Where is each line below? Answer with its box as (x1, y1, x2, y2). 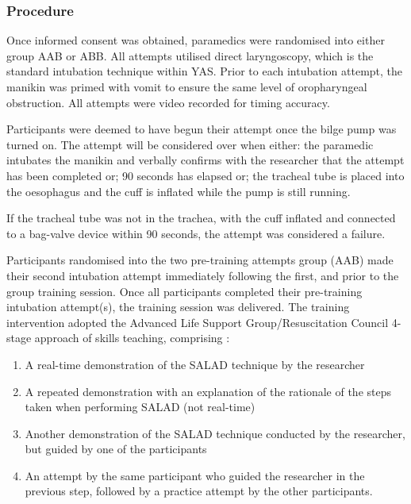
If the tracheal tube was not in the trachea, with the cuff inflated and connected (6, 210, 396, 226)
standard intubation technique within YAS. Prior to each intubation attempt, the (6, 63, 403, 79)
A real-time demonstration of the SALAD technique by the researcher (25, 356, 365, 372)
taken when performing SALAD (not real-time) (25, 398, 255, 415)
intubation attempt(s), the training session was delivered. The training (6, 298, 350, 315)
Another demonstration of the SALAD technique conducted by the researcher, (25, 425, 405, 441)
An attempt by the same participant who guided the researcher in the (25, 467, 365, 483)
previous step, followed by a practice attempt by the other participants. (25, 483, 373, 499)
